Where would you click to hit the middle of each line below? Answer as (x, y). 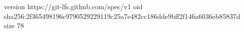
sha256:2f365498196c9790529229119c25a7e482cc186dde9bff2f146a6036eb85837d (122, 16)
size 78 (14, 25)
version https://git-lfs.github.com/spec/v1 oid (73, 6)
